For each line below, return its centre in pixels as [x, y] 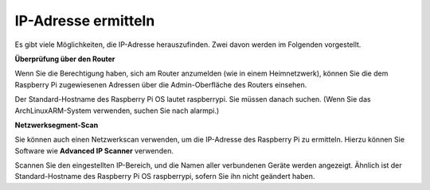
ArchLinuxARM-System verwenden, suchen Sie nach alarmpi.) [117, 111]
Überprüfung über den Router [65, 59]
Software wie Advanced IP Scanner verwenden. [94, 150]
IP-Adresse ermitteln [85, 21]
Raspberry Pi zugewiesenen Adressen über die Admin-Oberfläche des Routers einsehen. [161, 84]
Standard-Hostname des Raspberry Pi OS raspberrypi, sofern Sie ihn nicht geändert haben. [165, 176]
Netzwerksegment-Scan [57, 125]
